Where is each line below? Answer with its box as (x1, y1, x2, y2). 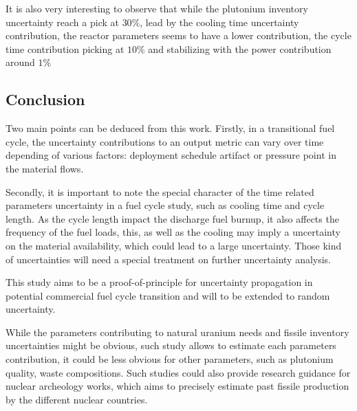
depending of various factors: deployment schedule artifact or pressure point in (6, 148, 336, 162)
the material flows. (6, 161, 84, 175)
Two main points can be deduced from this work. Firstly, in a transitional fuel (6, 121, 335, 135)
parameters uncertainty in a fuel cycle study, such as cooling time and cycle (6, 198, 325, 212)
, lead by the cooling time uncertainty (140, 14, 299, 29)
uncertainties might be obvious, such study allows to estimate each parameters (6, 338, 336, 353)
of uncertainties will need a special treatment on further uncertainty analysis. (6, 252, 332, 266)
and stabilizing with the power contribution (148, 41, 332, 56)
